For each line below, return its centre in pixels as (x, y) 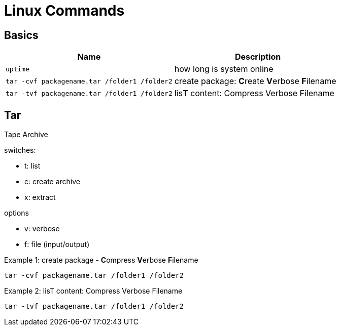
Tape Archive (26, 135)
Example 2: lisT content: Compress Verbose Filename (93, 291)
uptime (18, 69)
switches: (20, 150)
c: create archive (53, 182)
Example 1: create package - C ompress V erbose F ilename (101, 260)
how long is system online (224, 69)
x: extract (40, 197)
